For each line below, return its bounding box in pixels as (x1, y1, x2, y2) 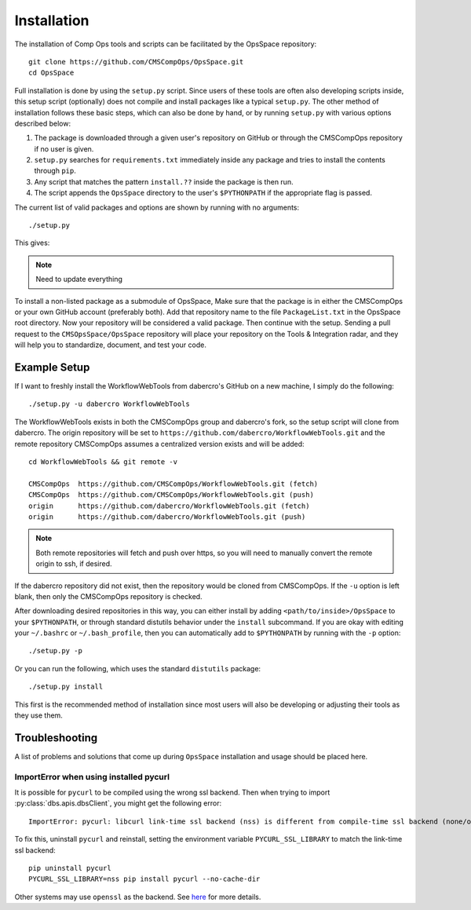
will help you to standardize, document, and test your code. (14, 340, 207, 349)
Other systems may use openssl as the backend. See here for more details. (14, 892, 261, 901)
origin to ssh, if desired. (35, 559, 113, 568)
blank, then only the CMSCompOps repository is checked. (14, 591, 203, 601)
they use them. (14, 711, 63, 720)
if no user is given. (34, 144, 94, 153)
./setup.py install (28, 682, 104, 691)
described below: (14, 119, 71, 128)
